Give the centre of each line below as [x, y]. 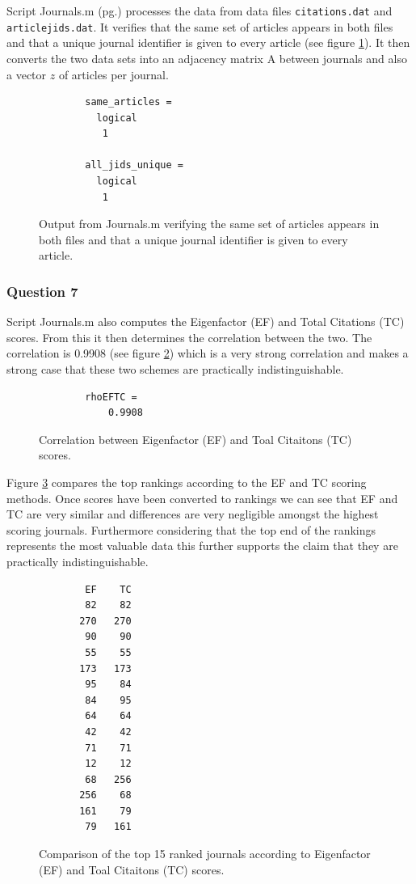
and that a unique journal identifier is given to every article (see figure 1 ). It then [208, 42]
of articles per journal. [113, 74]
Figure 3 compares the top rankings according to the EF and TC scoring [187, 482]
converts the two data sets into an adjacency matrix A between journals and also [207, 58]
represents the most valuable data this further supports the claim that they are [202, 546]
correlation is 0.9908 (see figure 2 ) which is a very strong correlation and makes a [208, 353]
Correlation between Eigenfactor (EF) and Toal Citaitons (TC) [195, 439]
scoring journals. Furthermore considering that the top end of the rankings [191, 529]
